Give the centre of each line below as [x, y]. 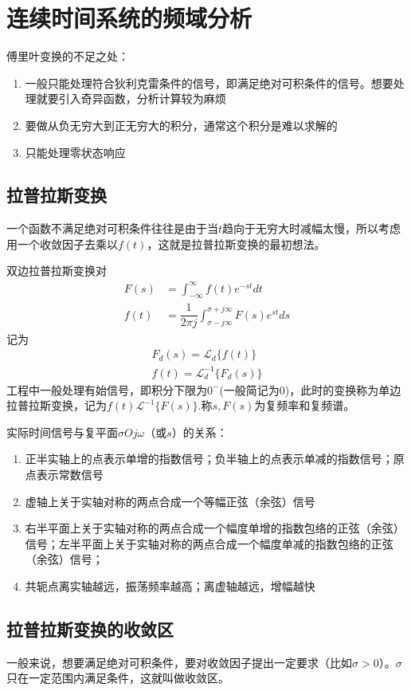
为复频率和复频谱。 [305, 405]
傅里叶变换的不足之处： [68, 56]
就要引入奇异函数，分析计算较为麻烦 [131, 98]
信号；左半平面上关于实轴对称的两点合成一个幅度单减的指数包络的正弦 [209, 543]
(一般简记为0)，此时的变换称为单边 [310, 389]
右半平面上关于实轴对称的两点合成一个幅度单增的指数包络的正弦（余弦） [215, 528]
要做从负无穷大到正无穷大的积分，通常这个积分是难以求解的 [181, 125]
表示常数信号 [70, 475]
